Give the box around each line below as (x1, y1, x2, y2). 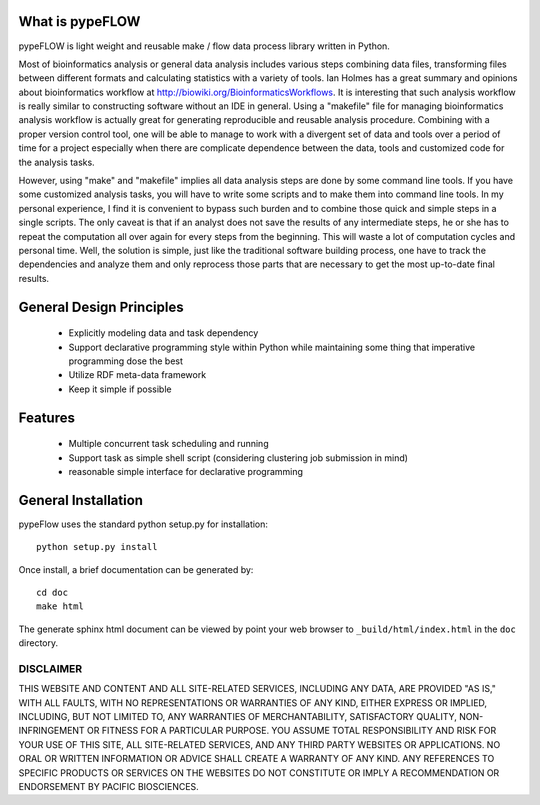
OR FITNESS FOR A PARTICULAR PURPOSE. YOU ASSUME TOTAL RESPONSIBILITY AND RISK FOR (86, 725, 497, 737)
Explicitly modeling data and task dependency (68, 327, 259, 339)
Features (18, 409, 75, 426)
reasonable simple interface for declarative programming (68, 465, 304, 477)
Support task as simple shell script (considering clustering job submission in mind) (68, 451, 409, 464)
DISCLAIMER (18, 661, 83, 675)
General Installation (18, 491, 144, 509)
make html (36, 601, 84, 612)
